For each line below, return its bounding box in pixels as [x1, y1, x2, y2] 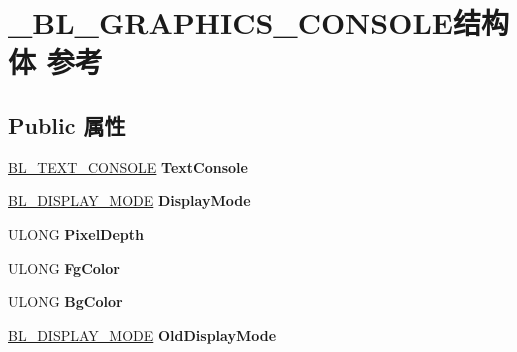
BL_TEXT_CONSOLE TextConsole [8, 156, 248, 177]
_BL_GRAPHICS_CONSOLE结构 [8, 2, 509, 43]
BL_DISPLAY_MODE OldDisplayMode [8, 324, 277, 345]
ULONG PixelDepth [8, 223, 144, 244]
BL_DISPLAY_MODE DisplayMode [8, 190, 251, 211]
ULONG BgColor [8, 291, 123, 312]
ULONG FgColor [8, 257, 120, 278]
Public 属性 [8, 109, 126, 140]
